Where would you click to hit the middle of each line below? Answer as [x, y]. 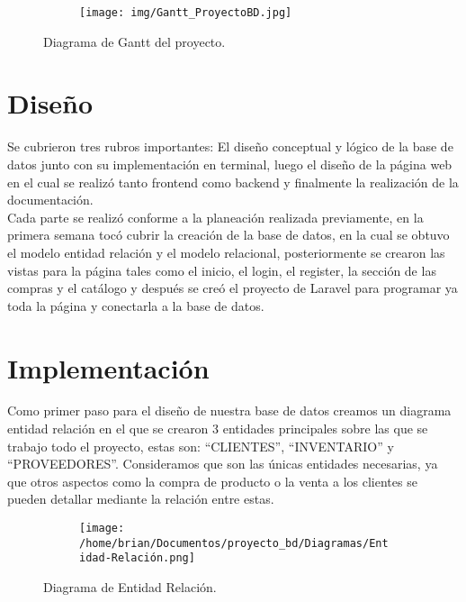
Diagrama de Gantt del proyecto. [134, 41]
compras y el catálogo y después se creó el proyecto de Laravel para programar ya [233, 288]
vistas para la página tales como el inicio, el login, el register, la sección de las [222, 270]
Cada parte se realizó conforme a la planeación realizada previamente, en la [215, 217]
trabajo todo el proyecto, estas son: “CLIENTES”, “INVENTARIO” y [201, 446]
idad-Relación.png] [137, 558]
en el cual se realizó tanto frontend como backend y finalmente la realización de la [233, 182]
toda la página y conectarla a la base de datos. [136, 305]
